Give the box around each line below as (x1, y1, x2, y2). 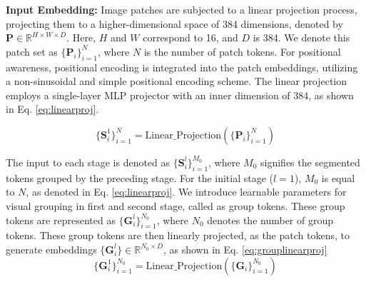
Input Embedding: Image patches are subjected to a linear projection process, (6, 2, 357, 16)
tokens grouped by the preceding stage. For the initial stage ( (6, 170, 274, 185)
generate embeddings (6, 241, 97, 256)
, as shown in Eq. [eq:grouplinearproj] (163, 241, 327, 256)
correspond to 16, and (143, 30, 238, 45)
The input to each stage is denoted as (6, 154, 171, 169)
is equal (321, 170, 355, 185)
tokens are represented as (6, 212, 116, 227)
